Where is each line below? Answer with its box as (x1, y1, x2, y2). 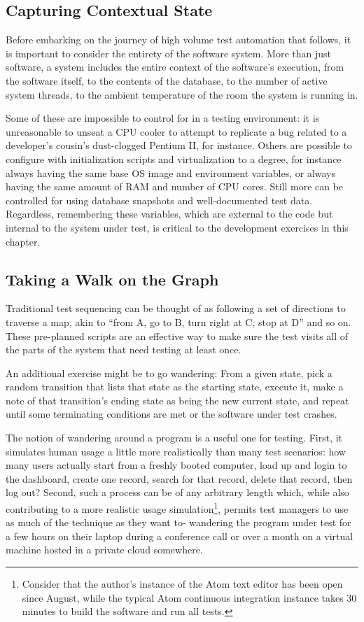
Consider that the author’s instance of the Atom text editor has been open (22, 577, 343, 591)
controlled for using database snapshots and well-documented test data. (6, 192, 313, 207)
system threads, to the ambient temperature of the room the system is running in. (6, 87, 358, 101)
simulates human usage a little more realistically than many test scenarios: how (6, 444, 346, 458)
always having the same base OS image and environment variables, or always (6, 165, 336, 180)
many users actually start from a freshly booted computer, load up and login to (6, 458, 347, 472)
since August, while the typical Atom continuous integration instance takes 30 (22, 590, 357, 605)
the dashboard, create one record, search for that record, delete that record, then (6, 471, 353, 486)
